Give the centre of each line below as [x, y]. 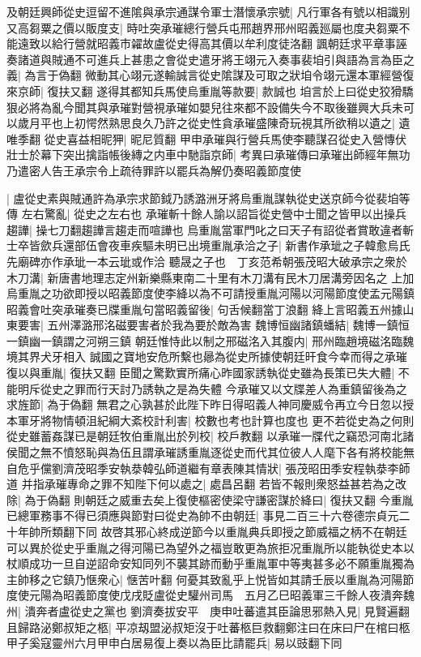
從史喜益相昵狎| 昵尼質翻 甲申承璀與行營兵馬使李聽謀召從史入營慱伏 [225, 138]
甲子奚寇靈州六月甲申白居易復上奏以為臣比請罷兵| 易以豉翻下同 [174, 643]
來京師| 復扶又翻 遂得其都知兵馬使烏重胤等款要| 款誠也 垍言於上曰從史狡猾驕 [210, 90]
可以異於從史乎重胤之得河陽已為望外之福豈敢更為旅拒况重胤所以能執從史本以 [210, 547]
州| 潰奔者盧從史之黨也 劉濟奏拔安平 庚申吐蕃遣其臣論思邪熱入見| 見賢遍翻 [208, 610]
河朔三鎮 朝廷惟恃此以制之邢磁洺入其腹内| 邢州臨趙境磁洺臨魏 [250, 340]
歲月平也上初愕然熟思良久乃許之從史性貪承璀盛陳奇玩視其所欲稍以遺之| [206, 123]
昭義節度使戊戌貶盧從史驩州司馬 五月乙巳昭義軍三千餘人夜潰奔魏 [238, 595]
